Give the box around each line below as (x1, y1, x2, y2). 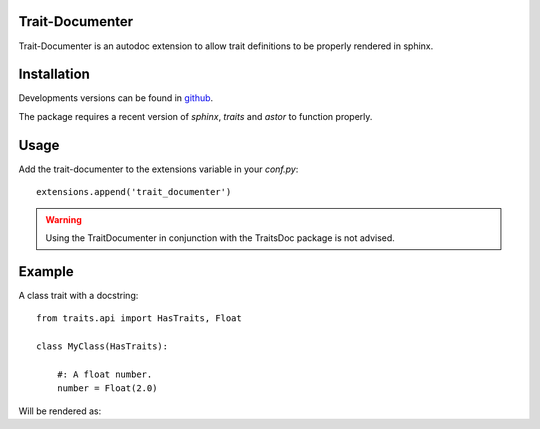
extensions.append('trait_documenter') (36, 186, 232, 198)
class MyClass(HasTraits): (36, 340, 169, 352)
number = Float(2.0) (56, 383, 158, 394)
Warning (45, 213, 82, 225)
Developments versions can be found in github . (18, 92, 214, 104)
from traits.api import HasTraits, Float (36, 313, 242, 324)
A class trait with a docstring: (18, 289, 139, 301)
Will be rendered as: (18, 405, 102, 417)
